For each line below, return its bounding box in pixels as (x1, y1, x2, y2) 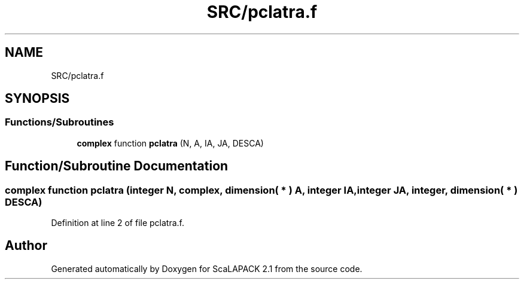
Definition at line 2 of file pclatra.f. (51, 218, 185, 228)
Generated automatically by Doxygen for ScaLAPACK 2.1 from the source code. (51, 263, 362, 274)
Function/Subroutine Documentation (5, 158, 229, 174)
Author (5, 238, 47, 254)
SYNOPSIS (5, 91, 70, 106)
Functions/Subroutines (5, 116, 114, 129)
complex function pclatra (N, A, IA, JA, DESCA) (77, 138, 264, 148)
